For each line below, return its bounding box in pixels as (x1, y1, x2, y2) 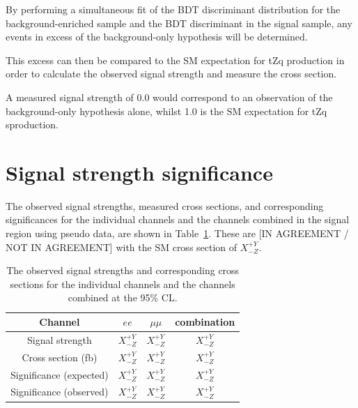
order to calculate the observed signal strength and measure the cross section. (6, 66, 337, 81)
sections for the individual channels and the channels (10, 276, 235, 291)
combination (175, 315, 235, 329)
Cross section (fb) (22, 349, 98, 364)
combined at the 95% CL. (68, 290, 178, 305)
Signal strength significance (6, 158, 273, 186)
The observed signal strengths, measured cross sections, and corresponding (6, 198, 324, 213)
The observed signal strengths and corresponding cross (6, 263, 240, 278)
